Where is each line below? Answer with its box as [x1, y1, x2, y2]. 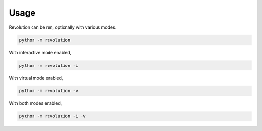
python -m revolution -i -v [19, 114, 86, 119]
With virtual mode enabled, [9, 75, 63, 81]
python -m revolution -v [19, 88, 79, 94]
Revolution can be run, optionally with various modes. [9, 24, 116, 30]
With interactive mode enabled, [9, 49, 72, 55]
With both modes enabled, [9, 100, 62, 106]
